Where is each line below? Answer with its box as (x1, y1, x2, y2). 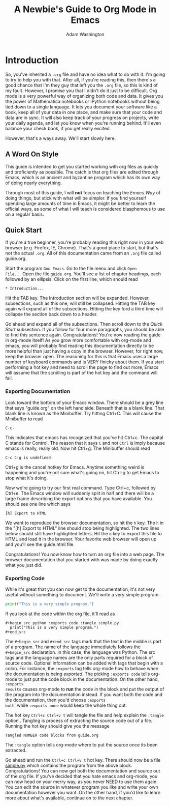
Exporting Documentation (5, 388, 71, 395)
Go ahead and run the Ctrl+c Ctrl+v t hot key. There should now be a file (5, 757, 161, 763)
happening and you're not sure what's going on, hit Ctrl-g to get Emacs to (5, 469, 160, 475)
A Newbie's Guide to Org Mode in (14, 4, 157, 15)
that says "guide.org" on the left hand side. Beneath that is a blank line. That (5, 405, 164, 411)
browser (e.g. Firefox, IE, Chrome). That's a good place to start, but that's (5, 245, 159, 251)
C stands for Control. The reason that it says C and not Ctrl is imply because (5, 440, 165, 446)
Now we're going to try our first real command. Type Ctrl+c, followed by (5, 484, 156, 491)
